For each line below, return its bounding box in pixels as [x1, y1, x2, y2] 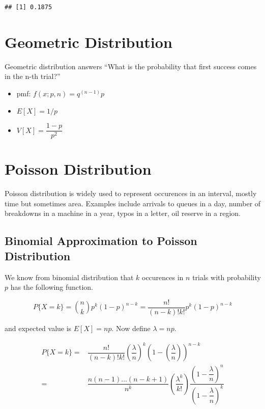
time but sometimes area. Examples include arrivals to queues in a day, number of [5, 198, 261, 208]
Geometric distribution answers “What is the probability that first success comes [5, 61, 257, 71]
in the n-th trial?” [5, 71, 61, 81]
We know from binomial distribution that [5, 271, 134, 282]
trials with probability [192, 271, 261, 282]
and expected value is [5, 322, 72, 333]
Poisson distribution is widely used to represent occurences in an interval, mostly [5, 188, 257, 199]
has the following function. [10, 282, 93, 292]
